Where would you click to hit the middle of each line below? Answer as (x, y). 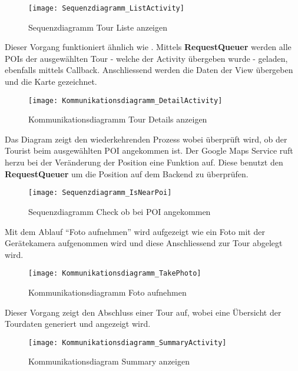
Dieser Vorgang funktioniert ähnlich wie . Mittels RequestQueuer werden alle (148, 47)
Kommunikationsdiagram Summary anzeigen (109, 361)
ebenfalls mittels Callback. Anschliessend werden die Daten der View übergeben (149, 70)
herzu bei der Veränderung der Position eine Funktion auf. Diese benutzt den (144, 162)
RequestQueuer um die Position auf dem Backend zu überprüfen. (127, 173)
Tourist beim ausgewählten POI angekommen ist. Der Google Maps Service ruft (149, 150)
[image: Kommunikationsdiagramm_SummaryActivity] (128, 342)
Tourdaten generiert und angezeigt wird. (78, 324)
